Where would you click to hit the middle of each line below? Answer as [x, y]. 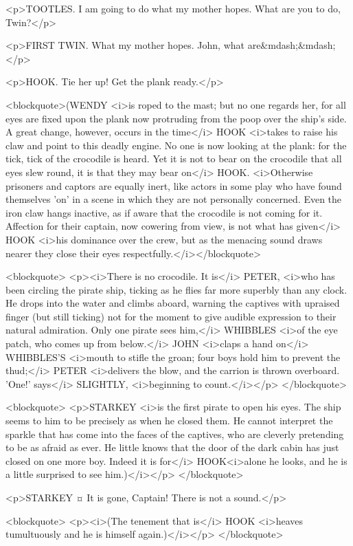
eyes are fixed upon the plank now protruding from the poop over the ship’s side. [176, 118]
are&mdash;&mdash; [292, 45]
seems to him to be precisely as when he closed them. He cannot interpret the [169, 421]
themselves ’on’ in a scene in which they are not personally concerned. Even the [174, 199]
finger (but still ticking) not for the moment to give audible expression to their [171, 316]
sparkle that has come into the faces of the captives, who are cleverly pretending [175, 434]
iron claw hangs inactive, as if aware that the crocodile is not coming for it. [164, 212]
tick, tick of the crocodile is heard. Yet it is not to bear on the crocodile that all [174, 159]
